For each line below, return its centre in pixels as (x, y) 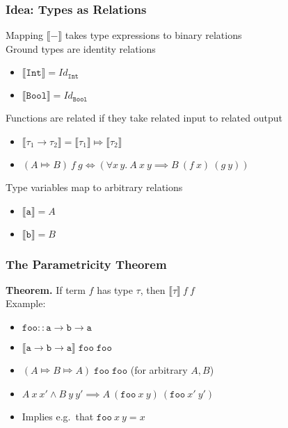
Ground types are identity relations (81, 48)
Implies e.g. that (58, 416)
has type (115, 289)
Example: (26, 303)
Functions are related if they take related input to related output (144, 118)
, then (153, 289)
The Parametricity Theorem (86, 264)
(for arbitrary (159, 370)
